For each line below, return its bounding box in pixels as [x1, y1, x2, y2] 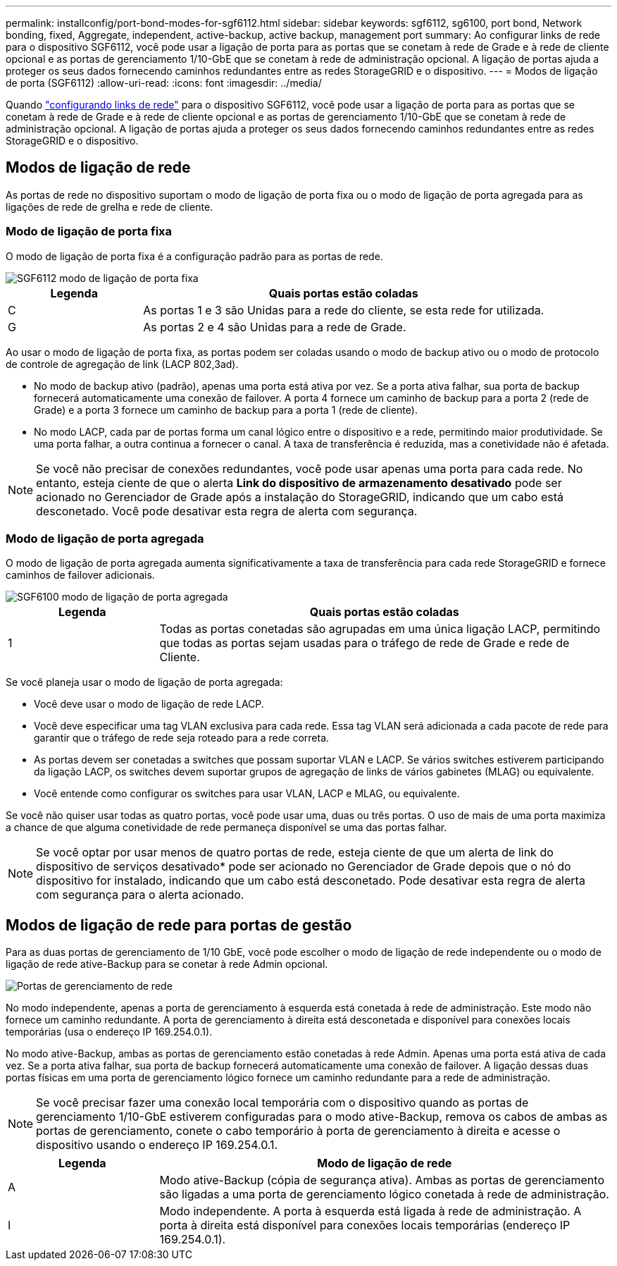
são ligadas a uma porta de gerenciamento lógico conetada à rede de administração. [159, 1187, 609, 1202]
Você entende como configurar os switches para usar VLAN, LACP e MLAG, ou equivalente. [34, 787, 460, 800]
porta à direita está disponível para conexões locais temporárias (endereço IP [159, 1218, 571, 1233]
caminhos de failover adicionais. [6, 569, 155, 582]
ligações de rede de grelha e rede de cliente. [6, 200, 213, 213]
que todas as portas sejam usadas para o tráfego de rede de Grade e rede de [159, 636, 570, 651]
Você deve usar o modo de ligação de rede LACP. [34, 698, 264, 711]
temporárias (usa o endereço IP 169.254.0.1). [6, 1026, 213, 1038]
